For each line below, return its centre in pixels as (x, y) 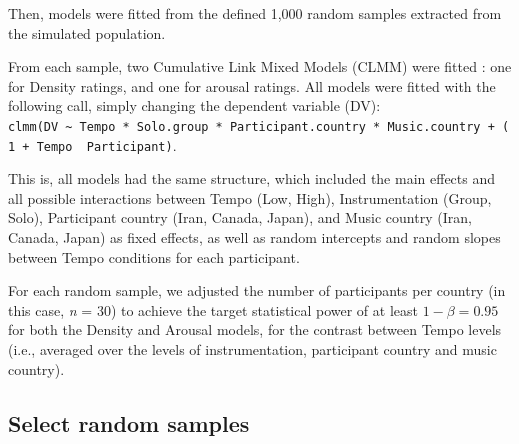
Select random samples (129, 422)
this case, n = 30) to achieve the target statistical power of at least (213, 309)
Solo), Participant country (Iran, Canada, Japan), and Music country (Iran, (240, 217)
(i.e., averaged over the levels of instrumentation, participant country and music (252, 349)
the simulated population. (87, 32)
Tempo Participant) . (106, 144)
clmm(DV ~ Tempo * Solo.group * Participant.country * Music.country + (251, 126)
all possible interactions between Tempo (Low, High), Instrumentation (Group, (250, 197)
